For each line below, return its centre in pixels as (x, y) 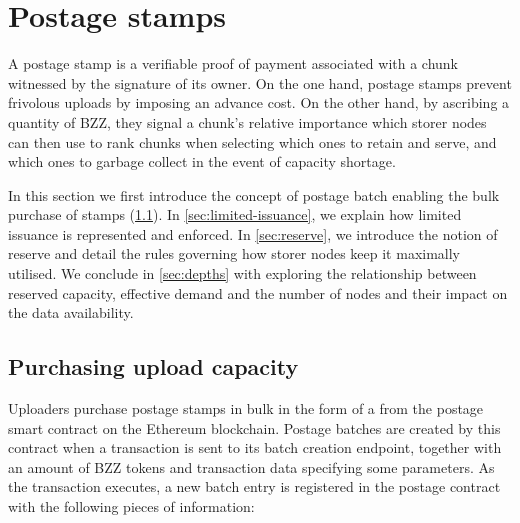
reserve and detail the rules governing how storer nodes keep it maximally (234, 253)
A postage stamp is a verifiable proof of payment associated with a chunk (233, 63)
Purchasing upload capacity (153, 366)
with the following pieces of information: (131, 506)
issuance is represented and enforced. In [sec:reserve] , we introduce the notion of (253, 233)
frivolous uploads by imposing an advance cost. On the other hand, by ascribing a (259, 102)
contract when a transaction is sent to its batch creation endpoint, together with (255, 447)
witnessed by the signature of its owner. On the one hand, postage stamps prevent (260, 82)
